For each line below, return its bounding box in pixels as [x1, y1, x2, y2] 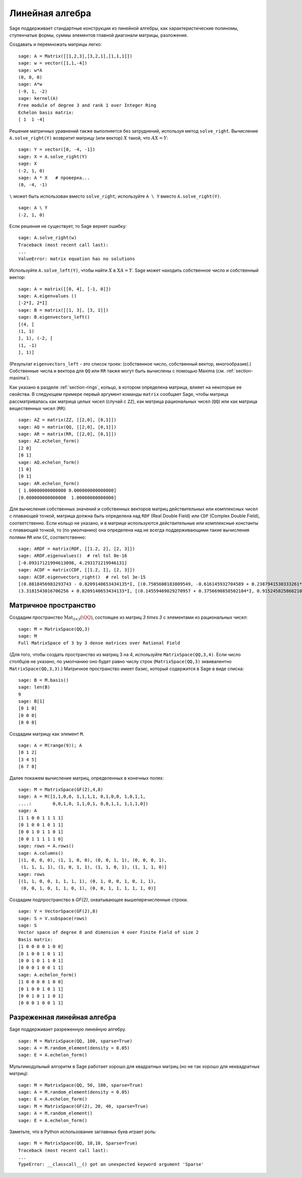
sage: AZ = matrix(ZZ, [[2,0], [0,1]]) [18, 417, 117, 423]
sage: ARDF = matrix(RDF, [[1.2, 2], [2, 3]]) [18, 546, 135, 552]
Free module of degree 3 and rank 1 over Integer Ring [18, 102, 157, 108]
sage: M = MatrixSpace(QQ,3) [18, 626, 90, 632]
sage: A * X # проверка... [18, 174, 90, 181]
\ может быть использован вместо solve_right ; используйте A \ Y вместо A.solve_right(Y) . [9, 193, 221, 199]
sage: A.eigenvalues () [18, 293, 77, 299]
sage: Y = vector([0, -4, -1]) [18, 147, 96, 152]
